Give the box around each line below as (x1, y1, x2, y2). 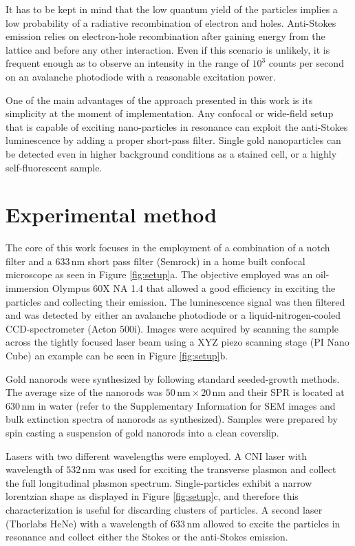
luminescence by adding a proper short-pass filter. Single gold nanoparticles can (6, 133, 341, 147)
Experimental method (6, 200, 217, 229)
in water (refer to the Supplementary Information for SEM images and (38, 398, 336, 412)
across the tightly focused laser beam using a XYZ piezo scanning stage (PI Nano (6, 335, 349, 349)
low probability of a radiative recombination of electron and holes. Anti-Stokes (6, 15, 336, 30)
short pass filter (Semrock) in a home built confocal (87, 253, 305, 268)
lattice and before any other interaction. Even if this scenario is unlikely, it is (6, 42, 330, 56)
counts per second (268, 56, 344, 70)
